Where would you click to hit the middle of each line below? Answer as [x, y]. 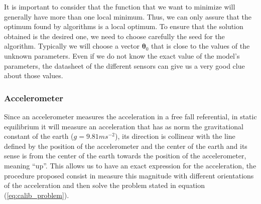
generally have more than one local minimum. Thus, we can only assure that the [128, 16]
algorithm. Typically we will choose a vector [72, 46]
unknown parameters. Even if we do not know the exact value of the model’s [122, 55]
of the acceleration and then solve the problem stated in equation [105, 185]
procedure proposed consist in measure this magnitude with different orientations [129, 175]
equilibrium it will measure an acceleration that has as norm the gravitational [124, 126]
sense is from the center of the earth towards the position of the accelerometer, [125, 156]
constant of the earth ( [39, 136]
